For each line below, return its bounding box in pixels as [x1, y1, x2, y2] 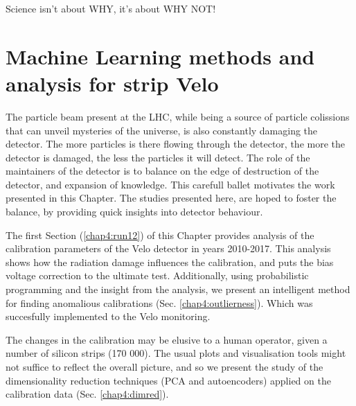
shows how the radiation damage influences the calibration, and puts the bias [6, 254, 334, 269]
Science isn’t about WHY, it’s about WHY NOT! [6, 1, 216, 15]
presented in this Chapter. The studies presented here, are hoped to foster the [6, 191, 337, 205]
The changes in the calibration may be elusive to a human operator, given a [6, 332, 328, 346]
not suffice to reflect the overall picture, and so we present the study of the [6, 360, 323, 373]
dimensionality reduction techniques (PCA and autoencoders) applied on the [6, 373, 331, 387]
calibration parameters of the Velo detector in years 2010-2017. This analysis [6, 241, 331, 256]
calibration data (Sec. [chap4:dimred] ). [6, 387, 169, 401]
